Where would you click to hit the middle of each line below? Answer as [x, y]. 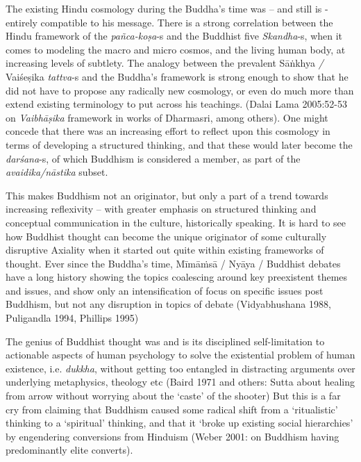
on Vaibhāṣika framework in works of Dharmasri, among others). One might [167, 117]
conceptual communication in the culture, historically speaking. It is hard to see [176, 222]
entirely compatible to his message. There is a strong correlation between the [169, 22]
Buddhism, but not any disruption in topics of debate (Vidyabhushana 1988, [168, 304]
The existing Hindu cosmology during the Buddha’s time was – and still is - [167, 8]
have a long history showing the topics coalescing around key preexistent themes [177, 277]
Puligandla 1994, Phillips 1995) [72, 318]
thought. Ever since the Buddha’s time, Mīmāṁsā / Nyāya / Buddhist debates [173, 263]
